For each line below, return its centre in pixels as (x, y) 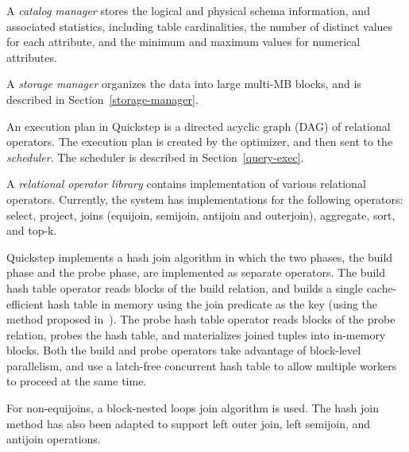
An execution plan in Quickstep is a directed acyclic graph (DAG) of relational (199, 126)
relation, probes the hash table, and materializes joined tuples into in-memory (196, 334)
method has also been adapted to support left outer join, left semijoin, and (189, 423)
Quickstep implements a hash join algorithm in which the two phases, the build (200, 257)
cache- (382, 287)
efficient (25, 303)
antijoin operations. (54, 439)
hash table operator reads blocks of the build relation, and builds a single (185, 287)
